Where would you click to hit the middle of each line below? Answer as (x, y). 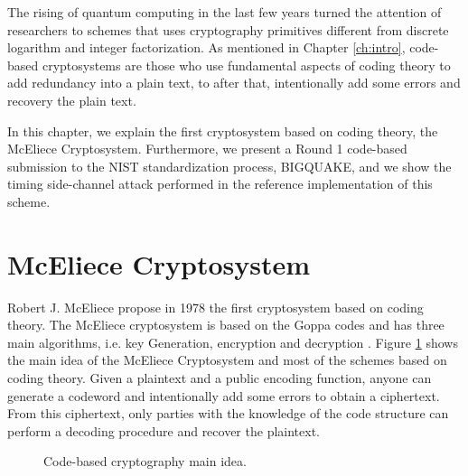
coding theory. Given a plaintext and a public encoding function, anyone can (220, 378)
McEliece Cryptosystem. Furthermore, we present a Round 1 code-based (207, 149)
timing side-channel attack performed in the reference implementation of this (220, 184)
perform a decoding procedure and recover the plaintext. (164, 430)
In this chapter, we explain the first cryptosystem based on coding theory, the (223, 131)
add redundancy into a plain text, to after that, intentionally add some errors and (234, 83)
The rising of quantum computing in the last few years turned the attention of (225, 12)
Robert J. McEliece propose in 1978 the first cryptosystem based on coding (215, 307)
